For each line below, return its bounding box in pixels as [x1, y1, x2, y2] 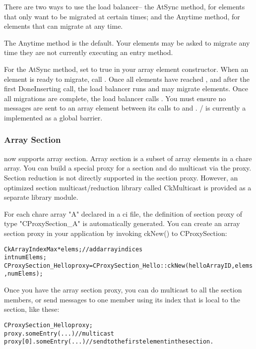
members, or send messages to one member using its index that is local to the [4, 294, 240, 304]
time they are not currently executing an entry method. [4, 47, 173, 58]
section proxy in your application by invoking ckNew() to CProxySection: [4, 228, 227, 238]
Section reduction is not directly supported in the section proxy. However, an [4, 172, 238, 182]
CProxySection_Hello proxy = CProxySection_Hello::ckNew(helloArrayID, [4, 262, 235, 269]
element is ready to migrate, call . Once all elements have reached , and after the [4, 73, 250, 84]
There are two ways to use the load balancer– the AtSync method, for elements [4, 1, 245, 11]
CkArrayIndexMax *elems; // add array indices [4, 245, 143, 253]
